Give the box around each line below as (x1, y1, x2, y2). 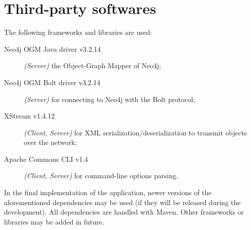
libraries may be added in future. (4, 216, 104, 227)
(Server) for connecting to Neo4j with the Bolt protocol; (24, 94, 195, 104)
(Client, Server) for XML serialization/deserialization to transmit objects (24, 127, 247, 137)
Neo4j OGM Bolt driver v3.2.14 (4, 77, 100, 87)
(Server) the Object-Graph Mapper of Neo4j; (24, 60, 161, 71)
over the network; (24, 137, 77, 147)
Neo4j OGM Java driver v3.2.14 (4, 43, 101, 54)
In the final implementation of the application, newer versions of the (4, 187, 212, 198)
